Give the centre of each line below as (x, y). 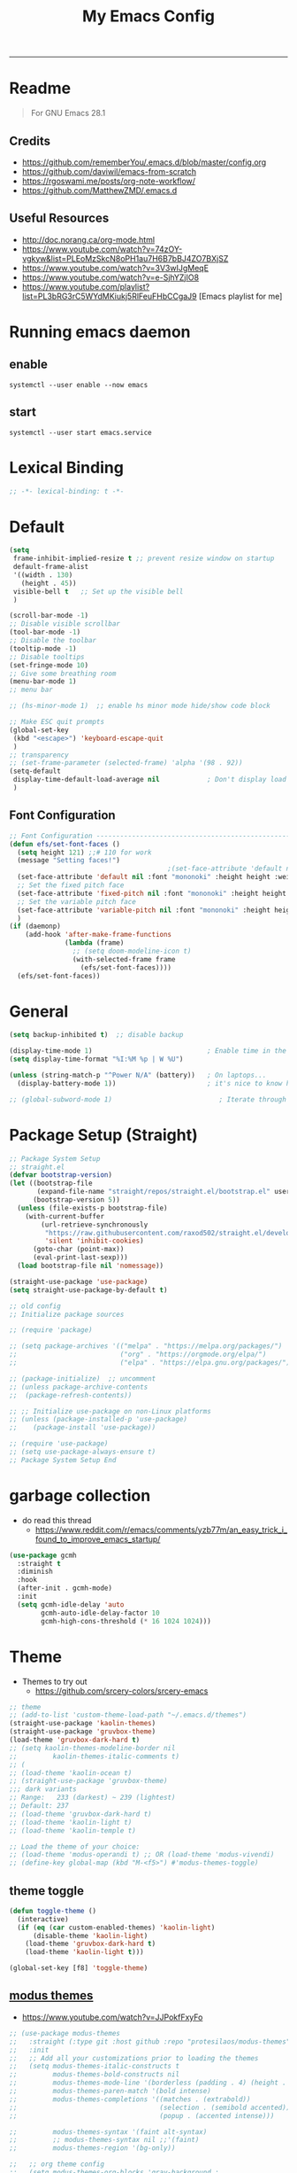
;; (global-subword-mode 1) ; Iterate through (148, 1099)
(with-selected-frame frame (124, 959)
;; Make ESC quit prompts (57, 722)
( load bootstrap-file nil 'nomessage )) (91, 1266)
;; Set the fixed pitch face (71, 885)
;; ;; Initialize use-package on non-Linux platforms (110, 1411)
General (39, 1011)
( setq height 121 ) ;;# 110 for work (84, 853)
